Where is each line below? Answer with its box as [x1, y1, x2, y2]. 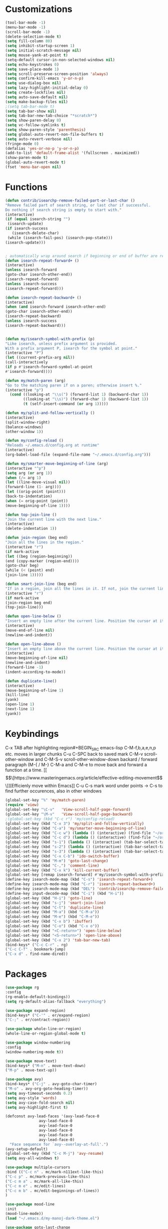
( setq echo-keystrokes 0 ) [5, 62, 59, 67]
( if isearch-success [5, 226, 48, 231]
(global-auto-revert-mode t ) [5, 160, 66, 165]
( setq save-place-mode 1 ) [5, 67, 59, 72]
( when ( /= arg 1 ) [5, 475, 41, 480]
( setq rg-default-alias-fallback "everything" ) [5, 999, 106, 1004]
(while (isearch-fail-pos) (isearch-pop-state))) [7, 235, 113, 240]
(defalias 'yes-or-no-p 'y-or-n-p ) [5, 146, 79, 151]
